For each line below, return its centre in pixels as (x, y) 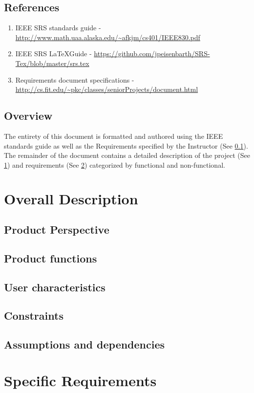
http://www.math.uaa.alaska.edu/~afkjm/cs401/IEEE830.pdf (108, 37)
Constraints (34, 316)
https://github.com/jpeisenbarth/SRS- (152, 54)
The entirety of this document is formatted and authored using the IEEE (114, 136)
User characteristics (55, 287)
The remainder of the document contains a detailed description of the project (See (127, 155)
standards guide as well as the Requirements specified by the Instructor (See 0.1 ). (126, 145)
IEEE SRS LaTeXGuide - (53, 54)
